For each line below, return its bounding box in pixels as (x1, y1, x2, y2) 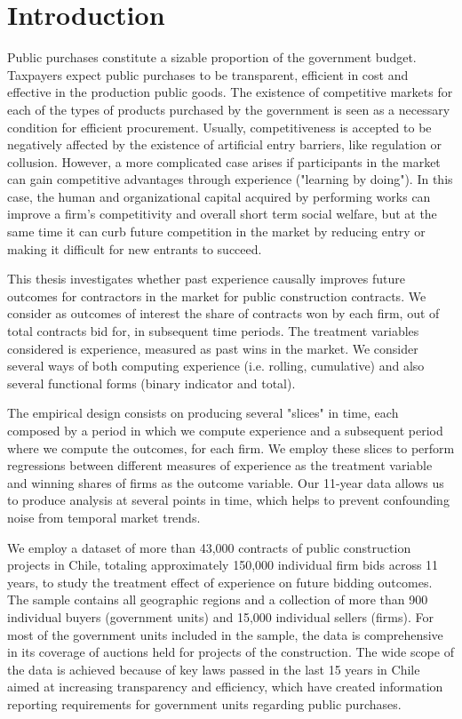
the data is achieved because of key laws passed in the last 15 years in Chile (7, 659, 420, 678)
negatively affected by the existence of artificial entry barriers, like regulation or (7, 135, 442, 154)
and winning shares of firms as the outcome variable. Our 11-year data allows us (7, 473, 444, 491)
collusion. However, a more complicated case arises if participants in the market (7, 152, 441, 171)
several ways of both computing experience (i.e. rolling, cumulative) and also (7, 356, 425, 375)
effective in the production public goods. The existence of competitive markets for (7, 83, 453, 101)
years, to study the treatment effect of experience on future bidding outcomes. (7, 572, 433, 591)
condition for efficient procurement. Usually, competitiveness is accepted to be (7, 117, 432, 136)
